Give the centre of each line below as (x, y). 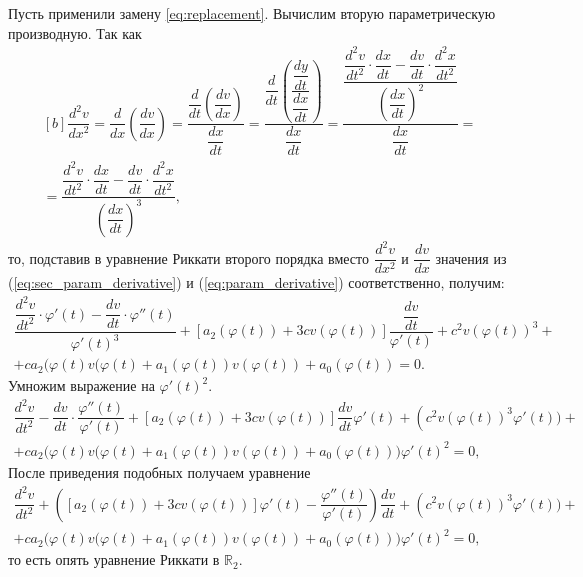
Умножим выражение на (81, 385)
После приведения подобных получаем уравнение (159, 471)
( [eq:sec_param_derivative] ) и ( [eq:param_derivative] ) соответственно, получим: (256, 282)
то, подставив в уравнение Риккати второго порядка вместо (188, 257)
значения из (471, 257)
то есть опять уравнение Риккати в (114, 559)
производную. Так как (75, 32)
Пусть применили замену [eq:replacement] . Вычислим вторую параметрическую (252, 13)
